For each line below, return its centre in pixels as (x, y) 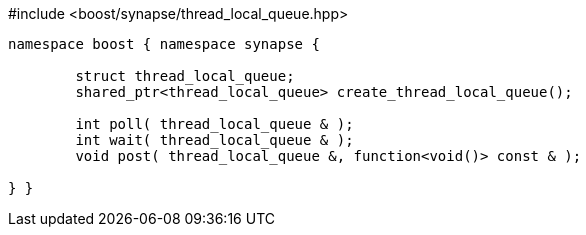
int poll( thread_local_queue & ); (214, 124)
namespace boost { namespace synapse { (164, 44)
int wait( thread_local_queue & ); (214, 140)
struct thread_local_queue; (185, 76)
